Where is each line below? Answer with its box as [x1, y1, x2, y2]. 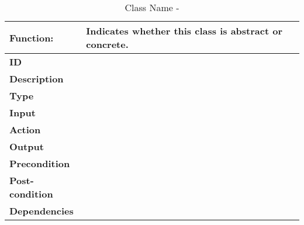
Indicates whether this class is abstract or [86, 24, 282, 37]
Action [9, 123, 41, 136]
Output [9, 140, 44, 153]
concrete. [86, 37, 129, 51]
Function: [9, 30, 54, 44]
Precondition [9, 157, 70, 170]
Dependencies [9, 204, 74, 217]
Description [9, 72, 64, 85]
